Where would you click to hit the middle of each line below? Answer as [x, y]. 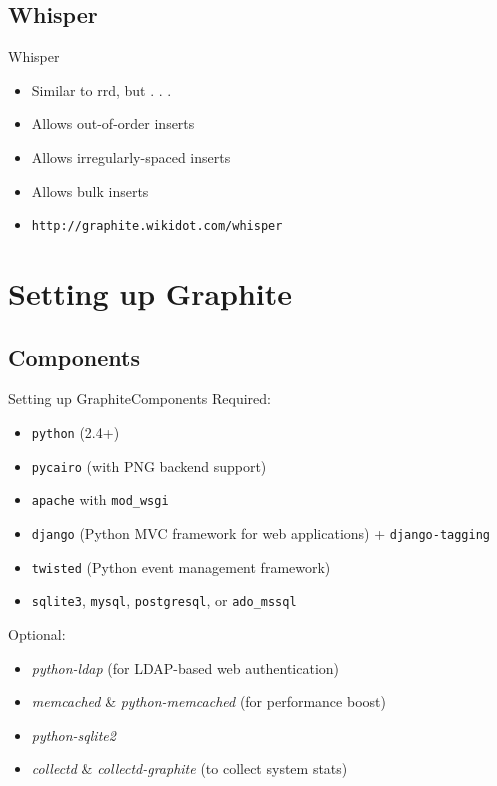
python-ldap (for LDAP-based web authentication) [185, 667]
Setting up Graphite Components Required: [140, 398]
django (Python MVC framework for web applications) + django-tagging [260, 532]
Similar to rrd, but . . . [101, 89]
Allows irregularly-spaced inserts [131, 156]
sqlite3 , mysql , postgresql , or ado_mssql [164, 600]
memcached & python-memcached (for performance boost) [208, 701]
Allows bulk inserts [90, 190]
